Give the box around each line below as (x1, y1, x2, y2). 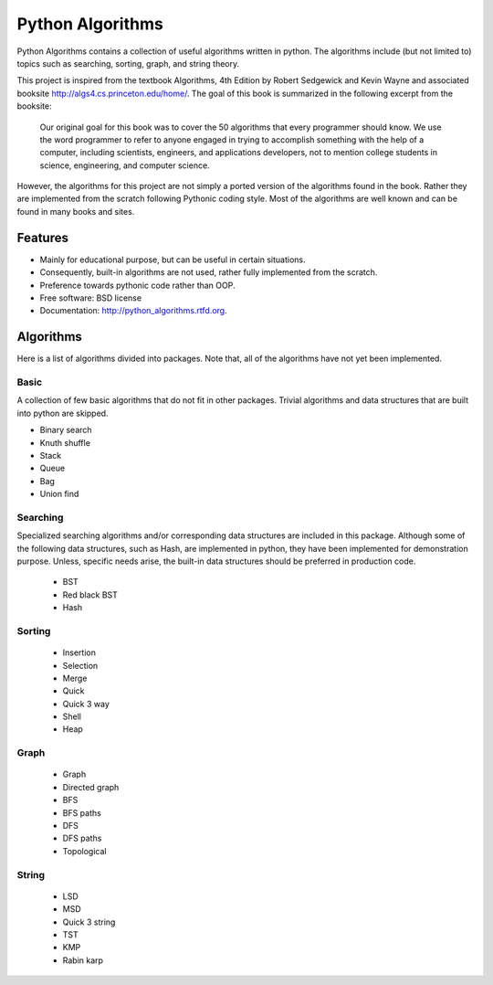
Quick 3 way (62, 698, 110, 709)
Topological (62, 845, 107, 856)
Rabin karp (62, 955, 104, 966)
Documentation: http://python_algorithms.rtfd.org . (39, 305, 227, 316)
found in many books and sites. (16, 206, 135, 217)
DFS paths (62, 832, 102, 844)
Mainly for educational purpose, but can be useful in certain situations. (39, 254, 306, 265)
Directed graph (62, 781, 120, 792)
